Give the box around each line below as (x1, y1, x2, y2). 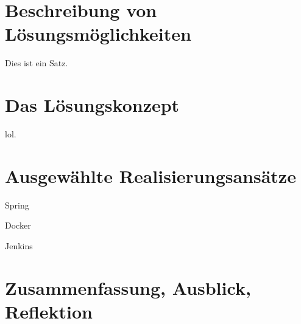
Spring (5, 198, 29, 211)
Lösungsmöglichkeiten (5, 21, 191, 46)
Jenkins (5, 239, 33, 252)
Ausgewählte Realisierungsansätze (5, 163, 296, 188)
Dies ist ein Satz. (5, 57, 68, 69)
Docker (5, 219, 31, 232)
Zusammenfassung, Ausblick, (5, 275, 251, 300)
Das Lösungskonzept (5, 92, 180, 117)
